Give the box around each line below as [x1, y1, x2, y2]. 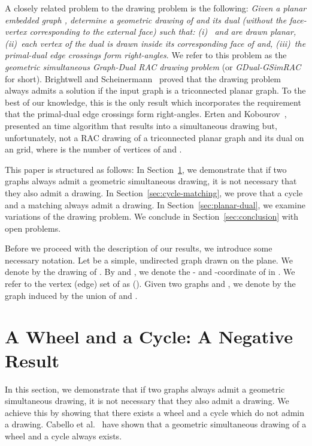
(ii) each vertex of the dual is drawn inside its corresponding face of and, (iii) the [5, 37, 306, 49]
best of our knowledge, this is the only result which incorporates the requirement [5, 95, 301, 108]
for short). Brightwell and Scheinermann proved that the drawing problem [5, 72, 281, 85]
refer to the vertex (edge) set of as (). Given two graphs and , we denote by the [5, 277, 296, 290]
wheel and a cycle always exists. [5, 429, 122, 442]
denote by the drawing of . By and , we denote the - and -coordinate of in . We [5, 265, 295, 278]
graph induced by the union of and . [5, 289, 138, 301]
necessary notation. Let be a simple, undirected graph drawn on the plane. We [5, 253, 293, 266]
